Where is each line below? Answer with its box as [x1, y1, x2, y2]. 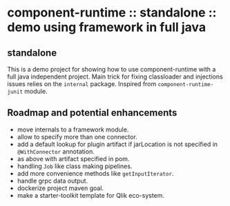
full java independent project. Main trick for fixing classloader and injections [7, 72, 223, 81]
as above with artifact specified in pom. [17, 154, 130, 163]
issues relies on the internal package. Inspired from [7, 80, 157, 87]
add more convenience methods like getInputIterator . [17, 169, 174, 177]
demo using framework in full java [7, 19, 206, 35]
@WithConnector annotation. [17, 147, 95, 156]
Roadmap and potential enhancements [7, 107, 178, 119]
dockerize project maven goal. [17, 184, 104, 192]
